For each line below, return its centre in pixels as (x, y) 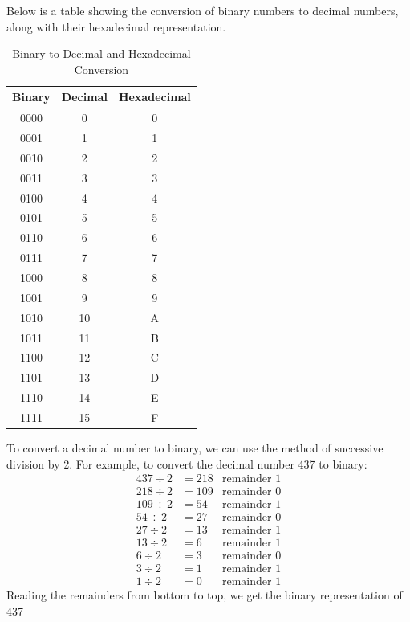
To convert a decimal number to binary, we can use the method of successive (195, 447)
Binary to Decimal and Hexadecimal (101, 53)
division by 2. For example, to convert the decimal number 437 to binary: (187, 463)
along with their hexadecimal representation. (116, 26)
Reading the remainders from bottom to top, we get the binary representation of (205, 595)
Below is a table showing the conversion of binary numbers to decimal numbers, (203, 10)
